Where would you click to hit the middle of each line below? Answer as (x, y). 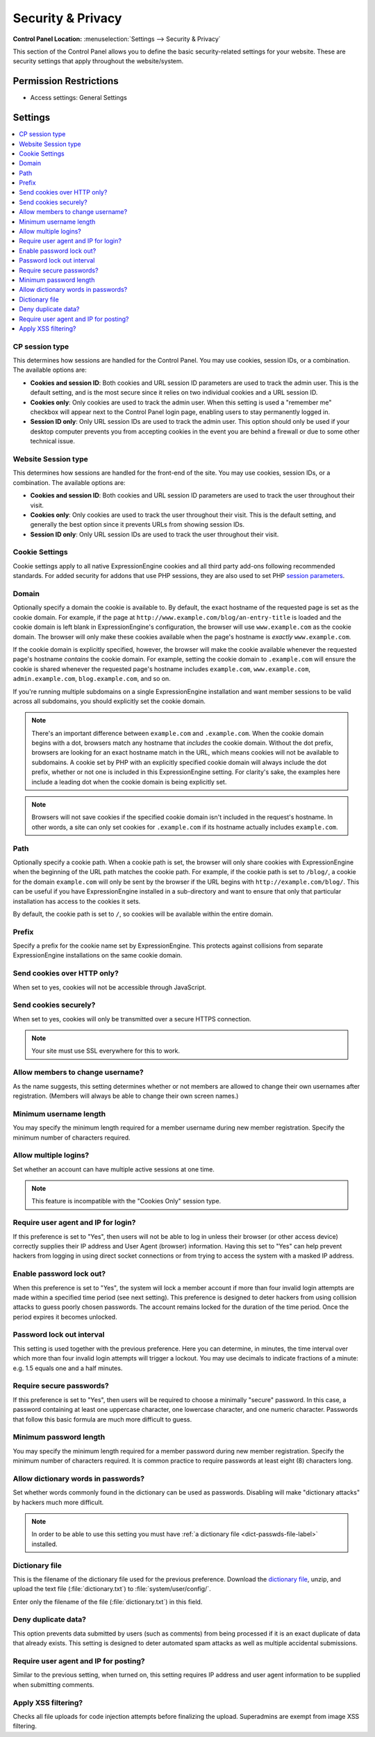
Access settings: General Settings (79, 98)
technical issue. (53, 441)
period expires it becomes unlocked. (65, 1317)
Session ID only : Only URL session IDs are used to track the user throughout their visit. (155, 534)
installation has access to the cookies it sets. (77, 901)
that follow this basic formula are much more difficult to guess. (102, 1419)
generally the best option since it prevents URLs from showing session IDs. (137, 525)
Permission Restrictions (66, 81)
